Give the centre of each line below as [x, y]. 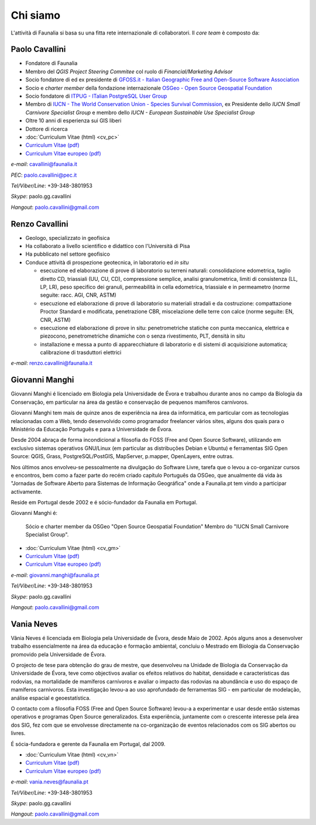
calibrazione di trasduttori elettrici [81, 353]
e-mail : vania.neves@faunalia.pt [50, 782]
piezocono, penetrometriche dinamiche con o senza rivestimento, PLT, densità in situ [142, 336]
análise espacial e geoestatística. [51, 698]
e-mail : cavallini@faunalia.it [44, 164]
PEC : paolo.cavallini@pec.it [44, 175]
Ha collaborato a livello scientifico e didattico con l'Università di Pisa [108, 246]
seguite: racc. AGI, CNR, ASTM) [78, 295]
